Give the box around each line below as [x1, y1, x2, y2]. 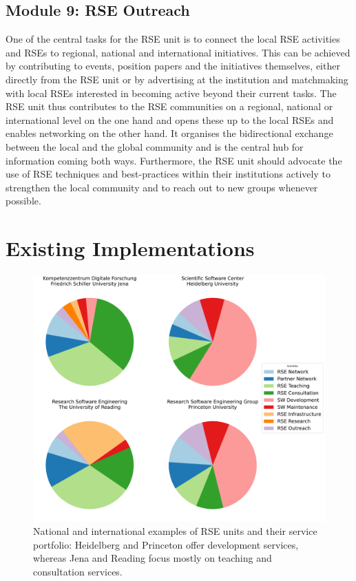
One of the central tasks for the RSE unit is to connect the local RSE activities [6, 32, 340, 46]
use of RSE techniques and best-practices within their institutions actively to [6, 167, 331, 181]
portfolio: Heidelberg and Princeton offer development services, [33, 537, 299, 551]
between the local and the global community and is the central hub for [6, 139, 304, 154]
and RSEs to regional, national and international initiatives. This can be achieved [6, 45, 350, 59]
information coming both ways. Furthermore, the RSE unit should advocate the [6, 153, 342, 167]
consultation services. [33, 564, 123, 578]
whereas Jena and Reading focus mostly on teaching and [33, 551, 272, 565]
